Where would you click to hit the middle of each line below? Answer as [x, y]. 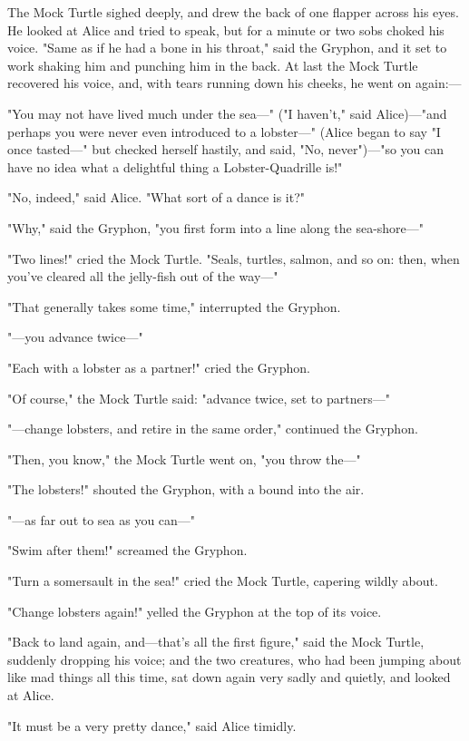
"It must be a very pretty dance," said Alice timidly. [152, 725]
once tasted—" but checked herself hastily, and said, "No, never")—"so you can [226, 149]
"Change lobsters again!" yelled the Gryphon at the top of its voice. [195, 611]
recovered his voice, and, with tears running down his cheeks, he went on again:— [234, 83]
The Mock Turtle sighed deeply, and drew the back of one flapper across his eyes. [233, 12]
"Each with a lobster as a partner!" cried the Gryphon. [159, 367]
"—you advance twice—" [75, 337]
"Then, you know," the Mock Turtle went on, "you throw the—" [184, 458]
